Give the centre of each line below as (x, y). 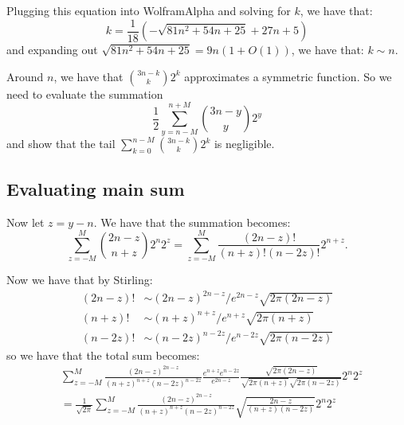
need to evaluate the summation (85, 94)
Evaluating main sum (96, 188)
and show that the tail (61, 144)
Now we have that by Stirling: (80, 280)
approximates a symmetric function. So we (288, 76)
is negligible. (244, 144)
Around (25, 76)
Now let (25, 222)
